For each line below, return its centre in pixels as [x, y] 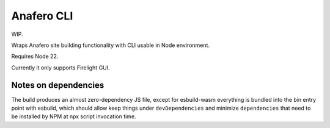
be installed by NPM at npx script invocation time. [74, 116]
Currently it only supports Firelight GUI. [61, 68]
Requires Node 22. [35, 56]
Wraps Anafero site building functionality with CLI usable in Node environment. [111, 45]
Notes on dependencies [58, 85]
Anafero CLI [42, 16]
